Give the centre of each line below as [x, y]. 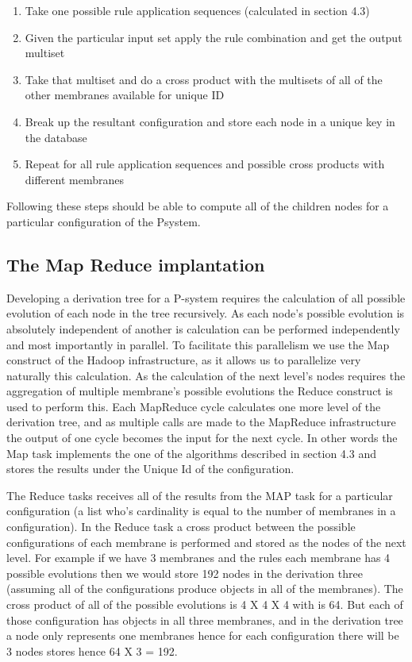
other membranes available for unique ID [125, 95]
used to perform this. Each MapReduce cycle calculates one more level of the [194, 406]
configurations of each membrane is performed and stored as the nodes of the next [206, 542]
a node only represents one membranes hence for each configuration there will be [203, 635]
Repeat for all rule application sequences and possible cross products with [205, 164]
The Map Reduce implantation [136, 264]
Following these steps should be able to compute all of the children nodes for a [198, 206]
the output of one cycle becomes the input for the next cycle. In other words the [202, 438]
